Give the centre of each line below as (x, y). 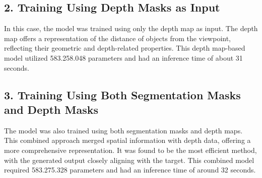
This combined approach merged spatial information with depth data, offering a (127, 140)
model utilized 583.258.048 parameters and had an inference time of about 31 (123, 57)
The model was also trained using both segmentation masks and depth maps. (123, 130)
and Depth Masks (51, 109)
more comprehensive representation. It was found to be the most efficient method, (130, 150)
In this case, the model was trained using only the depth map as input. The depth (131, 28)
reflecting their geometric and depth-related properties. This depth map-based (125, 48)
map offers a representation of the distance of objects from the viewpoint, (118, 38)
